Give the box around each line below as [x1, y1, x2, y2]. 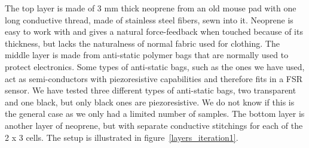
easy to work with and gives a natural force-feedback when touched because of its [5, 25, 303, 38]
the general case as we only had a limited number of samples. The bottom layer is [5, 107, 305, 120]
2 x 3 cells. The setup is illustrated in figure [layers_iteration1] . [5, 131, 238, 143]
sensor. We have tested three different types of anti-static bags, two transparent [5, 84, 296, 96]
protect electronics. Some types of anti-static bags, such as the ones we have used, [5, 60, 305, 73]
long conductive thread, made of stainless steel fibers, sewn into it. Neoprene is [5, 13, 293, 26]
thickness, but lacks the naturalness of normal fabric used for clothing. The [5, 37, 280, 49]
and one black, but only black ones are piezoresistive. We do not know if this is [5, 95, 295, 108]
